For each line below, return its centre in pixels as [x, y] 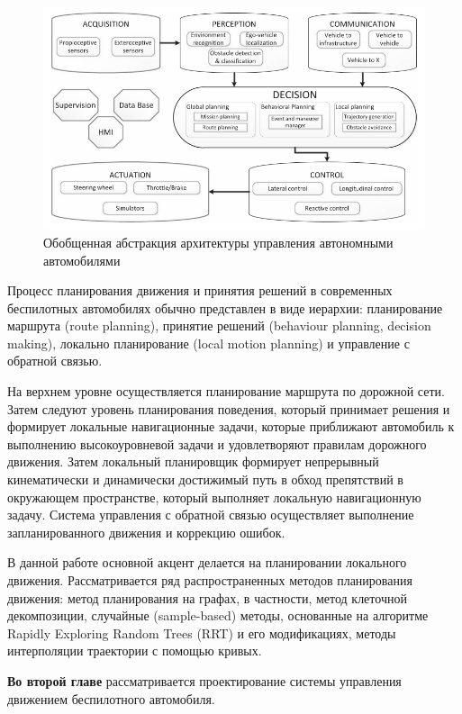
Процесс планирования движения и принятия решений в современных [200, 290]
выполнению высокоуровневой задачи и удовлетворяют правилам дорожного [217, 443]
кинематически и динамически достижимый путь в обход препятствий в [205, 479]
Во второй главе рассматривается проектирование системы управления [204, 680]
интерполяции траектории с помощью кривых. [135, 651]
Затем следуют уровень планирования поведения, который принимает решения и [229, 408]
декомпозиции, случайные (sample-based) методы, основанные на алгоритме [218, 615]
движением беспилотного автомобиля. [111, 698]
